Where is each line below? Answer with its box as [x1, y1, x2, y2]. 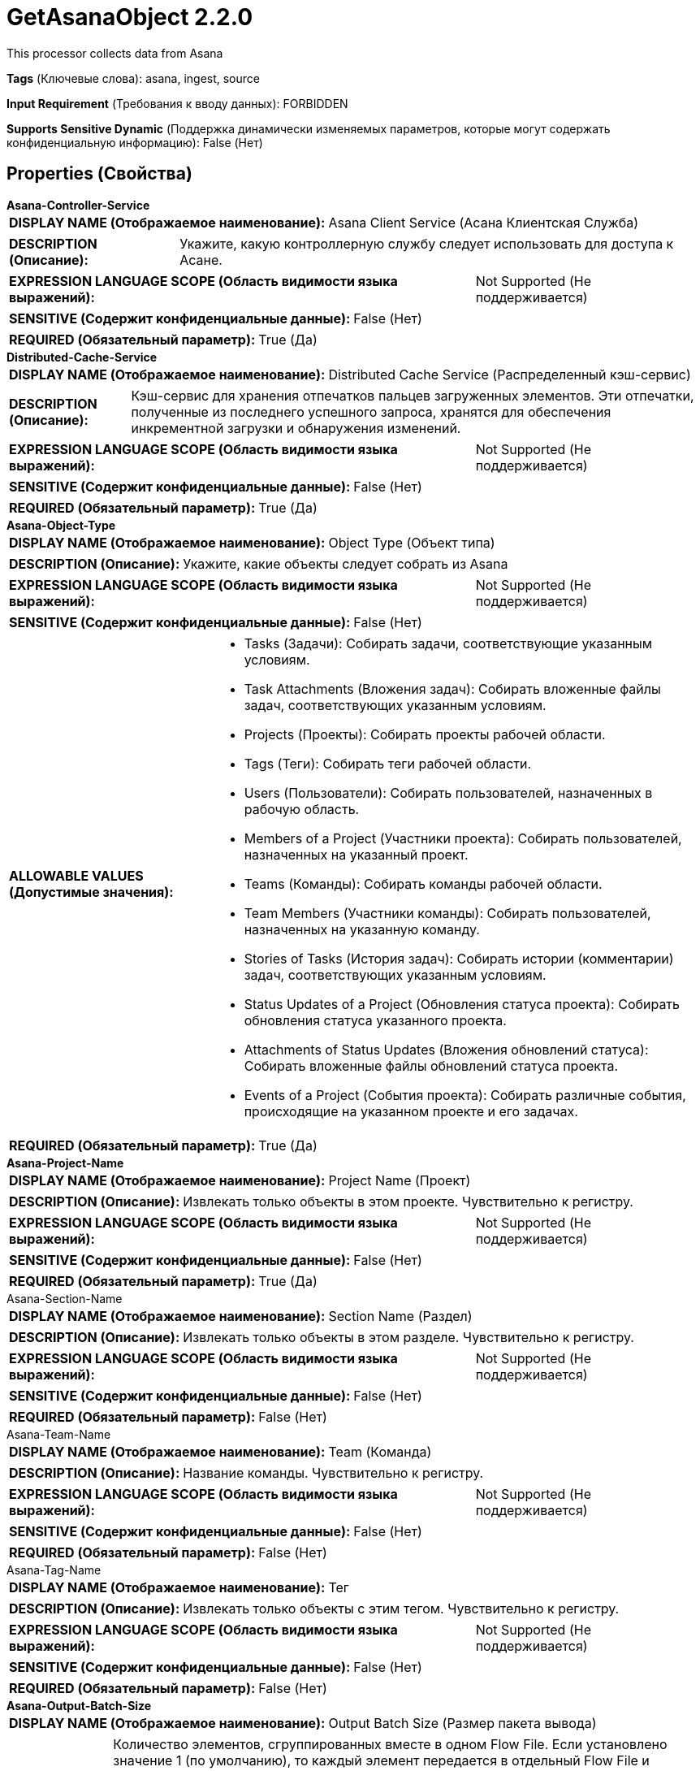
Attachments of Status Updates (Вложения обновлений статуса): [244, 1041, 649, 1058]
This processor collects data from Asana [6, 45, 223, 60]
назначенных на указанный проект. [244, 846, 469, 863]
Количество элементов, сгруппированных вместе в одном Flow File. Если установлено [113, 1735, 668, 1752]
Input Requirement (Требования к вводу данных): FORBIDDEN [6, 96, 348, 110]
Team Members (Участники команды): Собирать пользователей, [244, 904, 651, 921]
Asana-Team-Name [6, 1427, 111, 1441]
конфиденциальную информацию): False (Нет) [6, 135, 263, 149]
